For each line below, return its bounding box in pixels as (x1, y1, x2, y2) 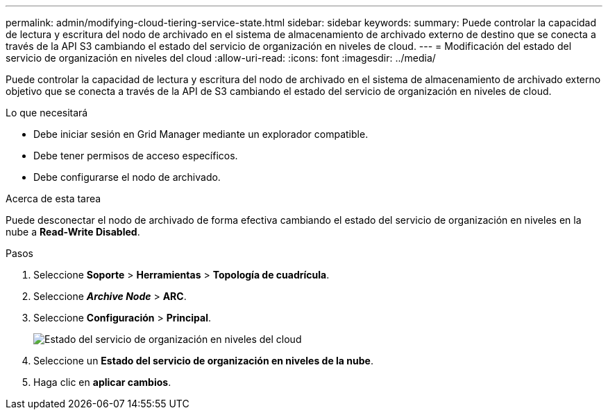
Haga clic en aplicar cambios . (33, 376, 171, 388)
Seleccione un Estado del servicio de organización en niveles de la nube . (33, 355, 373, 367)
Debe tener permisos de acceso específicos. (33, 150, 238, 161)
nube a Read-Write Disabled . (6, 226, 140, 238)
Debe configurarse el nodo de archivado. (33, 171, 221, 183)
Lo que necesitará (6, 107, 88, 118)
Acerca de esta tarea (6, 193, 101, 204)
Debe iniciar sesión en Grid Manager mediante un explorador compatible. (33, 128, 369, 140)
